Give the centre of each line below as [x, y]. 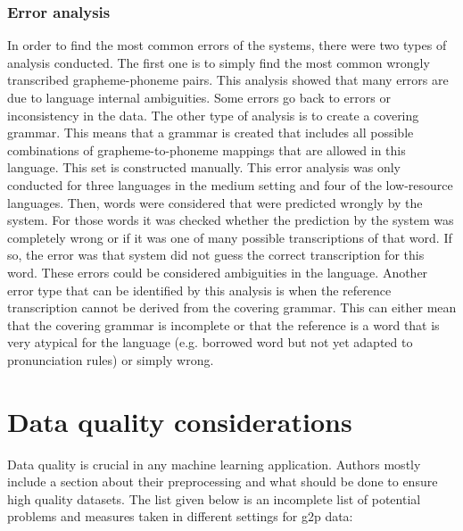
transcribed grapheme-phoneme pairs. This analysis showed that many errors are [228, 80]
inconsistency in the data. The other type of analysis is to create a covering [213, 115]
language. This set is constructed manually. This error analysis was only [204, 167]
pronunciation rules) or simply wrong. [111, 359]
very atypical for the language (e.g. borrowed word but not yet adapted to [210, 342]
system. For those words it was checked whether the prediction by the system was [231, 220]
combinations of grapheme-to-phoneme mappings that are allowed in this [207, 149]
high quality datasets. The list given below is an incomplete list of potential [214, 498]
